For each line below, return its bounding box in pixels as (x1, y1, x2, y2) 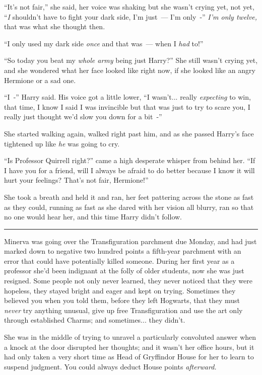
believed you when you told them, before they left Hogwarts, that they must (4, 295, 240, 306)
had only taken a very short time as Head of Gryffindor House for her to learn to (4, 351, 254, 362)
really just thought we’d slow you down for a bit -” (4, 111, 162, 122)
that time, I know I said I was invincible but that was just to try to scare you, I (4, 101, 250, 112)
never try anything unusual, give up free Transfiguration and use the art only (4, 305, 243, 315)
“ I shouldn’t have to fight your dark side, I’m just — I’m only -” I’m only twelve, (4, 11, 257, 22)
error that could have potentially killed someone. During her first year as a (4, 255, 235, 266)
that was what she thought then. (4, 21, 105, 32)
